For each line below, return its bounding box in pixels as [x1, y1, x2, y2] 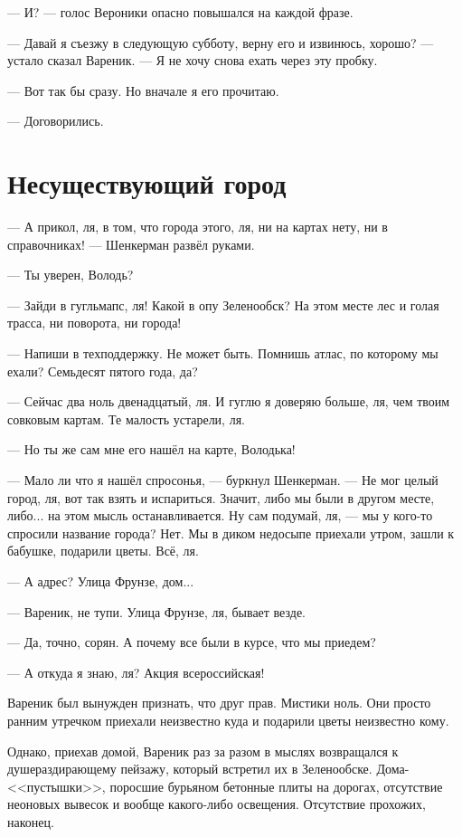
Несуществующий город [7, 165, 287, 202]
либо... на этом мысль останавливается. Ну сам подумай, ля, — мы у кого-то [7, 506, 433, 525]
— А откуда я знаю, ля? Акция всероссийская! [7, 662, 265, 681]
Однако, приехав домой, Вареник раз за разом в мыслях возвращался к [7, 741, 399, 760]
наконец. [7, 812, 54, 831]
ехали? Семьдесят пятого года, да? [7, 361, 198, 380]
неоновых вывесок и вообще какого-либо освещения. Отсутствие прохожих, [7, 794, 426, 813]
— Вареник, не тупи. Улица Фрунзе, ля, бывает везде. [7, 602, 306, 621]
